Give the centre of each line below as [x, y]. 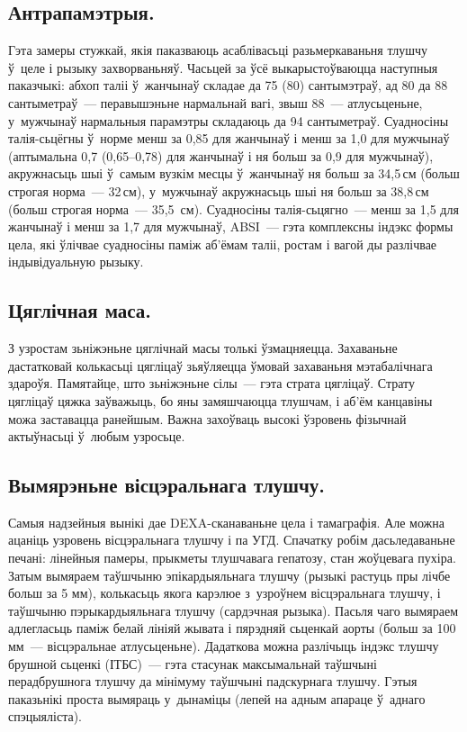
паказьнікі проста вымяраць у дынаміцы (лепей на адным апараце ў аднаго [217, 698]
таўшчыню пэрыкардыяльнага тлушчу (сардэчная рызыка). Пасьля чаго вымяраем [233, 610]
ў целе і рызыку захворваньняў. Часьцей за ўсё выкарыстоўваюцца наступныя [223, 67]
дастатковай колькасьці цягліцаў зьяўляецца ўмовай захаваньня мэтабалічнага [220, 365]
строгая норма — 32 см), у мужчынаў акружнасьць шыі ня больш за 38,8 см [219, 190]
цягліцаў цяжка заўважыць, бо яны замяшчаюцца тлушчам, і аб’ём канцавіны [220, 400]
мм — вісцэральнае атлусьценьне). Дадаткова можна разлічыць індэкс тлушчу [224, 646]
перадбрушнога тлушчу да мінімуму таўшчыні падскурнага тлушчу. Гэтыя [213, 681]
